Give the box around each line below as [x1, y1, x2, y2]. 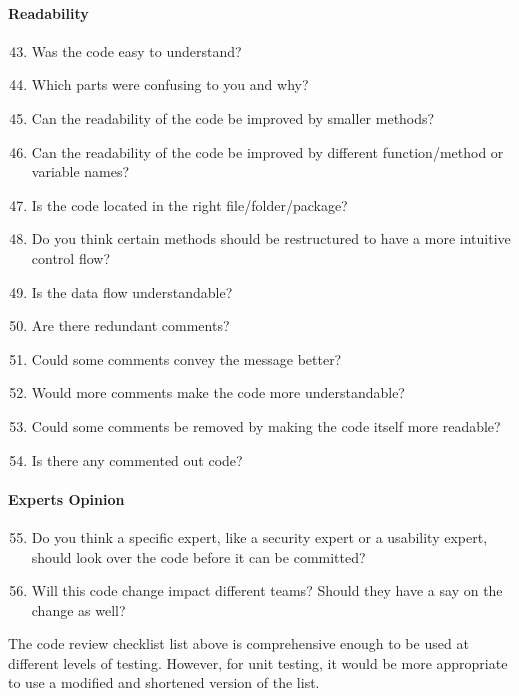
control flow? [31, 247, 111, 268]
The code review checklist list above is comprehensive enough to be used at [8, 633, 469, 654]
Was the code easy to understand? [31, 40, 242, 61]
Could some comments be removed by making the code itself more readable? [31, 415, 501, 436]
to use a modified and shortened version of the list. [8, 672, 320, 693]
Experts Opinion [8, 488, 125, 509]
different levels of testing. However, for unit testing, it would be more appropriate [8, 652, 508, 673]
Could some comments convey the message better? [31, 348, 342, 369]
